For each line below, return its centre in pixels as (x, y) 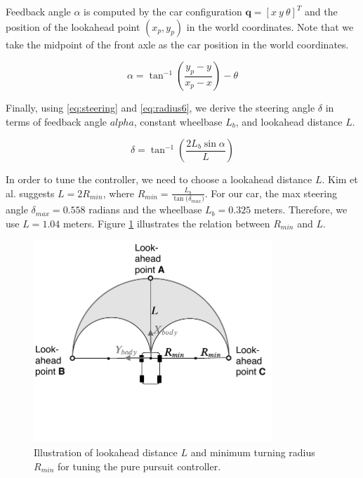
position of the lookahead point (73, 26)
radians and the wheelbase (145, 210)
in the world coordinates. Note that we (270, 26)
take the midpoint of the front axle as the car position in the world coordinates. (177, 44)
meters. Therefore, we (301, 210)
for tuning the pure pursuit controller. (139, 466)
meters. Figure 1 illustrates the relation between (166, 223)
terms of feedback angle (56, 121)
